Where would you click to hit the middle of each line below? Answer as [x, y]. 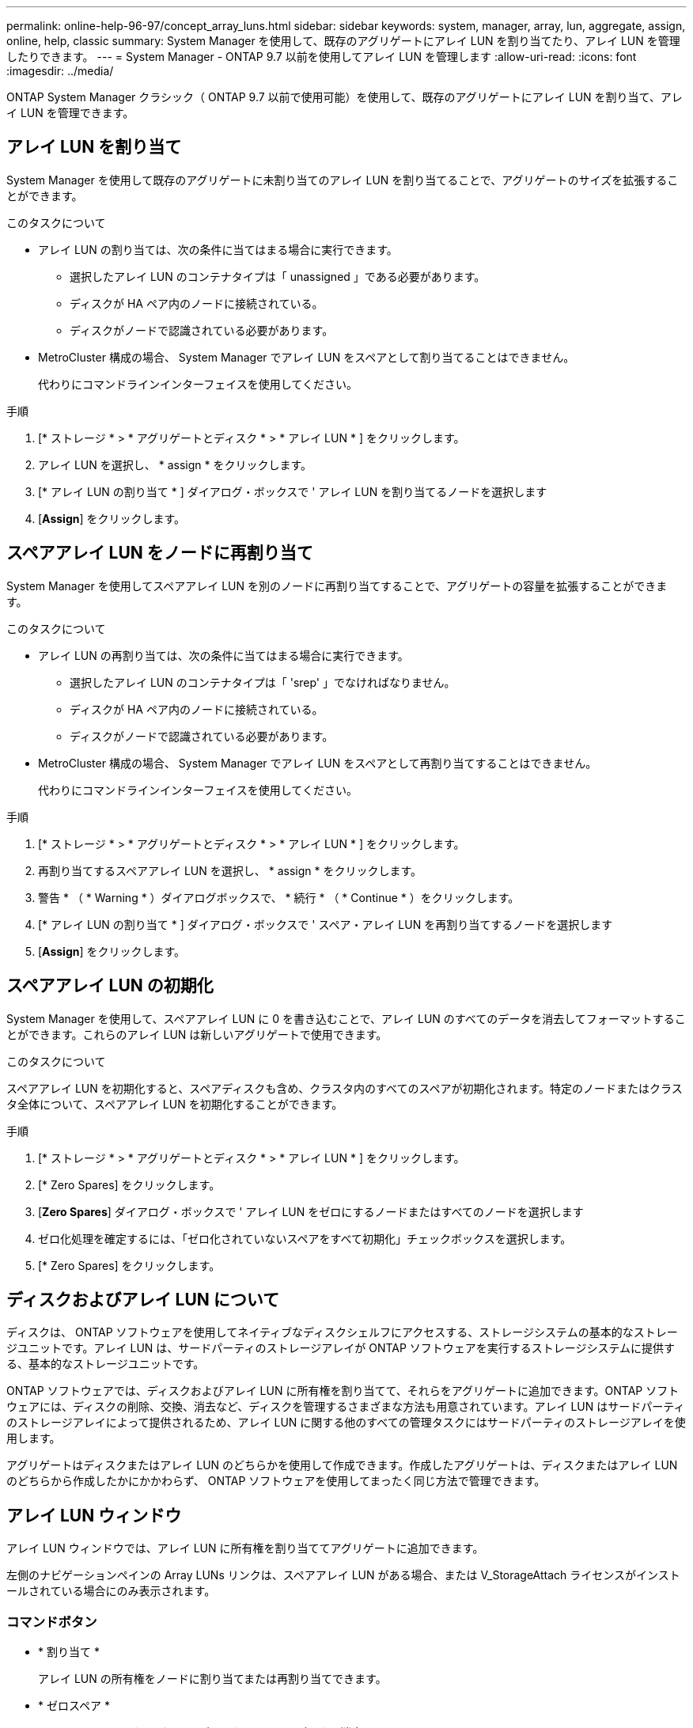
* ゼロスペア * [74, 1705]
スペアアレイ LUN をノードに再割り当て [160, 553]
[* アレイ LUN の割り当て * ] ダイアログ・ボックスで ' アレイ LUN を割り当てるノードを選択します [293, 491]
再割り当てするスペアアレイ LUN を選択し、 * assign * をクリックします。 [230, 870]
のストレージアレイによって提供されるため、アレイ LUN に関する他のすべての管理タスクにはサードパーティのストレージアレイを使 [346, 1423]
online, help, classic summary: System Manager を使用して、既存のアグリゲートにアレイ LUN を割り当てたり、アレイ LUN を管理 [343, 41]
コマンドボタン [52, 1622]
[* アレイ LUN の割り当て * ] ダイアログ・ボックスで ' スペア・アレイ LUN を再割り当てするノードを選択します [326, 924]
